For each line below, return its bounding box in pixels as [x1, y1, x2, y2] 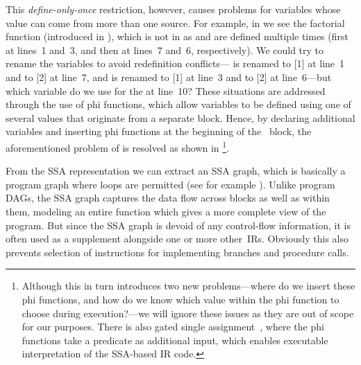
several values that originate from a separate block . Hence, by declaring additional [6, 110, 355, 125]
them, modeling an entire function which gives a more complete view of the [6, 204, 326, 218]
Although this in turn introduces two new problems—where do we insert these [22, 278, 355, 293]
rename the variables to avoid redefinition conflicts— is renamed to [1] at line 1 [6, 56, 345, 71]
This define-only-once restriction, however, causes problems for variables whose [6, 2, 341, 16]
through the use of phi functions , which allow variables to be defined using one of [6, 97, 351, 112]
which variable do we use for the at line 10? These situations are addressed [6, 83, 326, 98]
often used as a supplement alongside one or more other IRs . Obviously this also [6, 231, 349, 246]
